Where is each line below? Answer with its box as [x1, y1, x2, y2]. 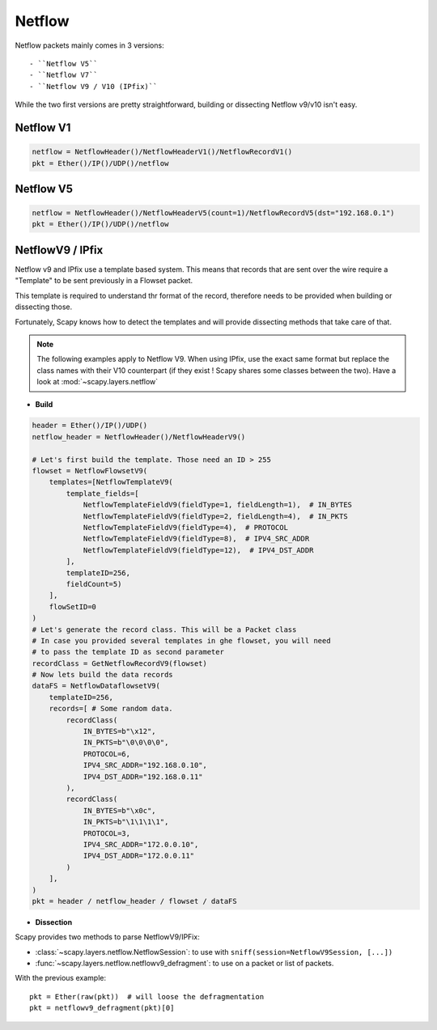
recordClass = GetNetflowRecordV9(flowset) [32, 659, 208, 668]
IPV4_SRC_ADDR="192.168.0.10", [83, 761, 208, 770]
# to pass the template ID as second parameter [32, 647, 224, 657]
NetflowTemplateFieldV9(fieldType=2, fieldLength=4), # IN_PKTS [83, 511, 348, 521]
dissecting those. [15, 302, 73, 312]
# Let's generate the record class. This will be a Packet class [32, 625, 297, 634]
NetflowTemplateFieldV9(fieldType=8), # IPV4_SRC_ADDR [83, 534, 310, 544]
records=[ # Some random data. [49, 704, 173, 714]
